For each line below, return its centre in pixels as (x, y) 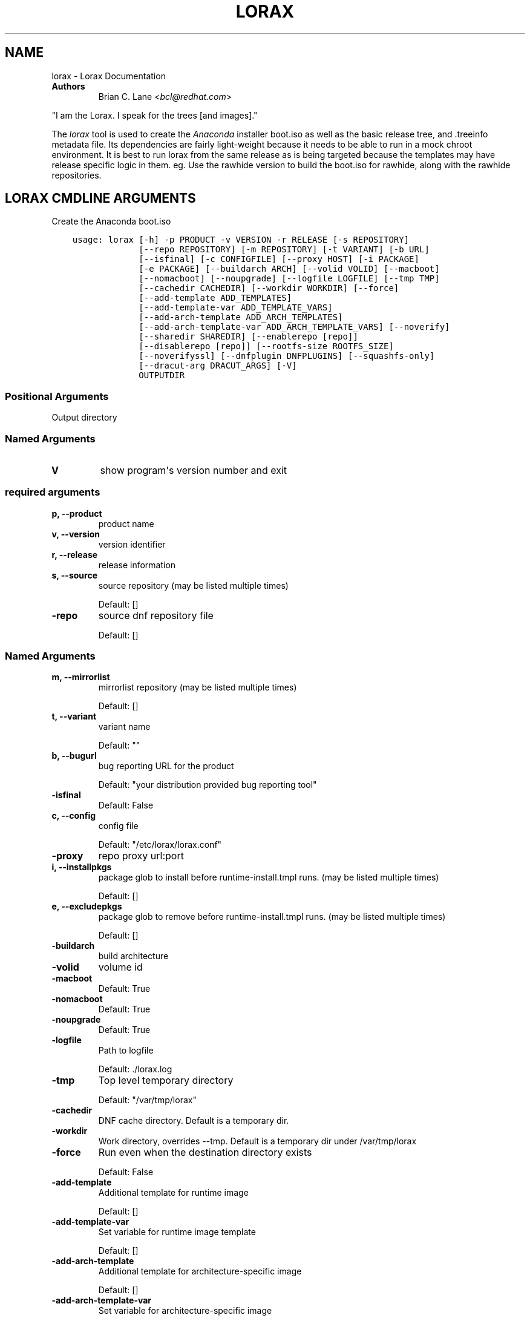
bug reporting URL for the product (166, 766)
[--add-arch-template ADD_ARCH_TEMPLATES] (241, 317)
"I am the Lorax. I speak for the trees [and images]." (155, 115)
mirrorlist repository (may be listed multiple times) (198, 687)
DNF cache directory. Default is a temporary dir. (194, 1121)
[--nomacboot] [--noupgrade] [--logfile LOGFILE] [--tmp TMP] (289, 279)
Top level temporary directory (166, 1080)
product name (126, 523)
